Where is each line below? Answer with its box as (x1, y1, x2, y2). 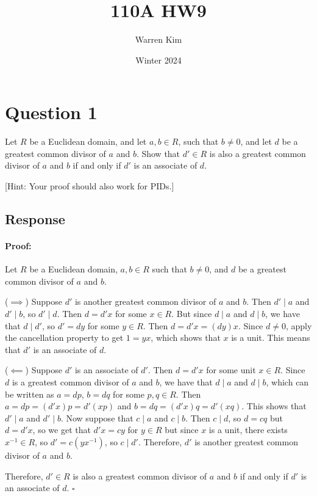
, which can (266, 375, 309, 388)
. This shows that (241, 399, 307, 412)
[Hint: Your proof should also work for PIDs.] (5, 180, 174, 192)
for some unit (206, 363, 256, 376)
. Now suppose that (60, 411, 134, 424)
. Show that (136, 147, 180, 159)
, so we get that (32, 423, 91, 436)
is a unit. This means (231, 331, 310, 344)
